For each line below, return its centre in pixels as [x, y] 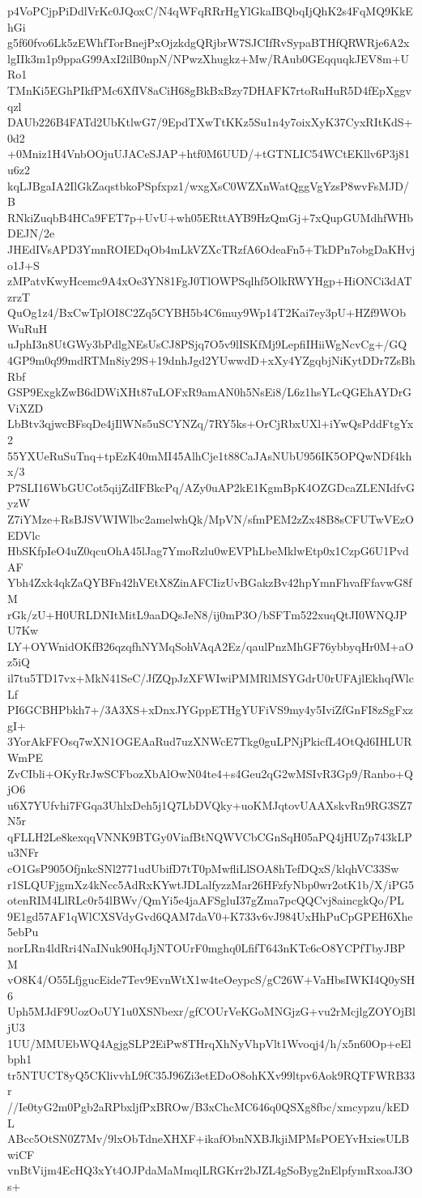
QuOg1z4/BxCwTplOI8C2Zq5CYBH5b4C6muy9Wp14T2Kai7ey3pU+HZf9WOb [207, 312]
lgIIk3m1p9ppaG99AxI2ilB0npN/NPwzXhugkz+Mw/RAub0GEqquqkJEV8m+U [209, 58]
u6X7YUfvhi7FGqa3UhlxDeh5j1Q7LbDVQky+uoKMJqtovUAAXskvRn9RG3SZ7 [210, 804]
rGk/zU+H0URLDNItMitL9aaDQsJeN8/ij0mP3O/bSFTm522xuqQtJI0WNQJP [207, 614]
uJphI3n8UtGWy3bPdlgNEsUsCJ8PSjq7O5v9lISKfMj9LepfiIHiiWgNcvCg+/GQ [207, 344]
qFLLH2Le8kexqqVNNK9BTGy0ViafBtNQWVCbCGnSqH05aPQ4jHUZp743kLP [210, 836]
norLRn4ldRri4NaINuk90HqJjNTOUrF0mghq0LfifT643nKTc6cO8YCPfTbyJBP [207, 948]
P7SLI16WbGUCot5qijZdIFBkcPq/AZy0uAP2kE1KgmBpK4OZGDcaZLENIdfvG [211, 487]
